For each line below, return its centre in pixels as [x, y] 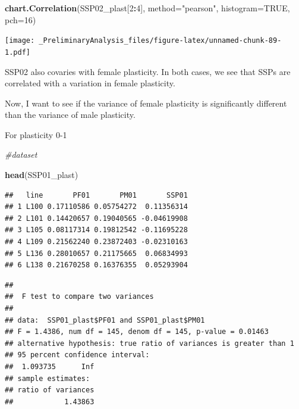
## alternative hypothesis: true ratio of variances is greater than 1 [149, 343]
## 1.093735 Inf [50, 366]
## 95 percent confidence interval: [77, 355]
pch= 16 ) [21, 19]
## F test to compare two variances [79, 297]
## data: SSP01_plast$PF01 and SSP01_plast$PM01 [105, 320]
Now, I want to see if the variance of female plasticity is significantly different [146, 103]
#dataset [21, 154]
